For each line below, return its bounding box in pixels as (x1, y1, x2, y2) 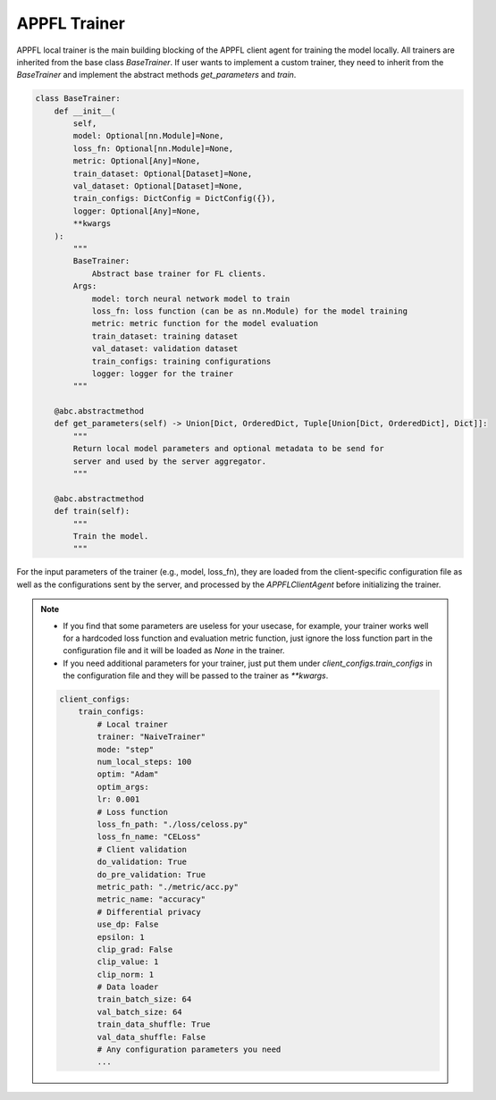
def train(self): (54, 506, 130, 516)
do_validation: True (97, 857, 188, 867)
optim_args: (97, 782, 149, 792)
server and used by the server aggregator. (72, 456, 267, 466)
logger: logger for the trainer (91, 368, 234, 379)
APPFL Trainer (16, 13, 125, 33)
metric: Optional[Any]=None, (72, 156, 201, 166)
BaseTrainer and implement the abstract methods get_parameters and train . (16, 70, 297, 80)
